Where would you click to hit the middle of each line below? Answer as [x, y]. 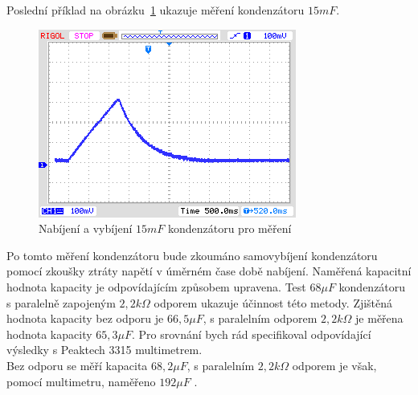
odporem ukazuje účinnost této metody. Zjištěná [273, 302]
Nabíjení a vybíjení [86, 228]
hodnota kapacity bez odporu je [85, 318]
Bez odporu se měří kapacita [77, 365]
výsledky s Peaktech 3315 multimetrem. [104, 350]
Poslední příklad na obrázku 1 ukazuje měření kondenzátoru [156, 10]
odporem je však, [334, 365]
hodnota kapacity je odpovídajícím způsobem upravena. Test [156, 286]
